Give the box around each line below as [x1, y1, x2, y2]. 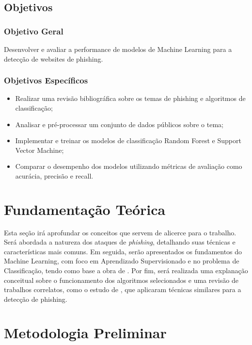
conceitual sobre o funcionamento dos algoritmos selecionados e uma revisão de [4, 275, 238, 285]
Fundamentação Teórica [4, 199, 166, 219]
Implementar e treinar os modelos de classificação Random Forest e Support [15, 135, 241, 146]
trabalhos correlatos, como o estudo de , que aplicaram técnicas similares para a [4, 284, 241, 295]
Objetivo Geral [4, 25, 63, 37]
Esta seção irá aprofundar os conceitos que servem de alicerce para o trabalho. [4, 227, 236, 237]
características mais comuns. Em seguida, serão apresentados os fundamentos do [4, 246, 242, 256]
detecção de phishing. [4, 294, 67, 304]
